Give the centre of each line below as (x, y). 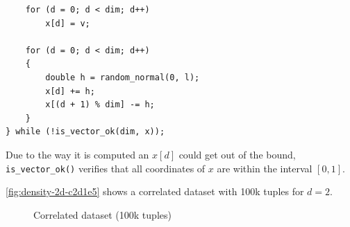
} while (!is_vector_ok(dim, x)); (85, 132)
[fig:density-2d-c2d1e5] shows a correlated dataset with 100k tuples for (155, 191)
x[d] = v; (68, 23)
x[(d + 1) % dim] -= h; (100, 105)
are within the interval (265, 168)
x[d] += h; (70, 91)
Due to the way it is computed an (77, 154)
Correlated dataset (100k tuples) (102, 214)
